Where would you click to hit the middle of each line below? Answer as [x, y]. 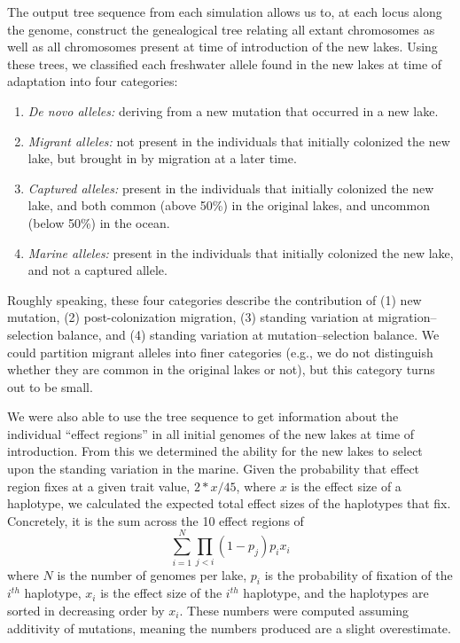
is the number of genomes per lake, [152, 574]
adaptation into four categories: [93, 81]
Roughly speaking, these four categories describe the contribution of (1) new [214, 299]
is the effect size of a [346, 486]
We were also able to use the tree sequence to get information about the [203, 416]
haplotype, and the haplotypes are [336, 593]
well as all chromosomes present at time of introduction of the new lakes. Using [222, 47]
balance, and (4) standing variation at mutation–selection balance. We [248, 334]
